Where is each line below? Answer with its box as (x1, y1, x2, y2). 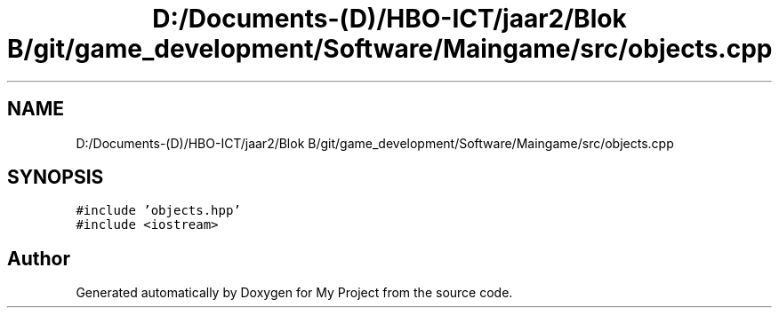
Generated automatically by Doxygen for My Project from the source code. (76, 285, 513, 301)
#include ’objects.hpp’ (76, 203, 241, 218)
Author (7, 247, 70, 270)
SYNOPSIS (7, 166, 104, 189)
